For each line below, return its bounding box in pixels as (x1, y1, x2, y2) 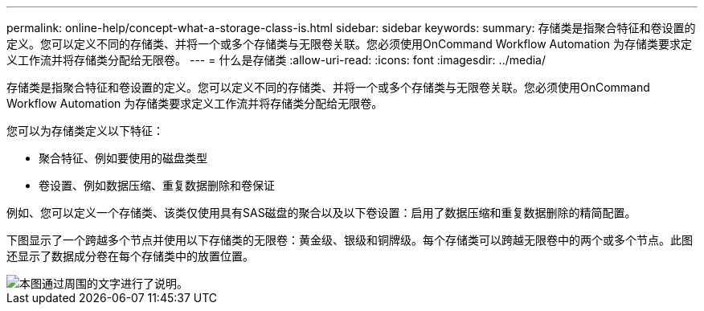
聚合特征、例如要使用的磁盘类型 (39, 151, 207, 165)
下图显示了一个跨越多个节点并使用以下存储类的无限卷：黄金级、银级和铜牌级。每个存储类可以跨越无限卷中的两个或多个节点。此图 (6, 233, 693, 247)
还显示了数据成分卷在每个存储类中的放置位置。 (6, 249, 254, 263)
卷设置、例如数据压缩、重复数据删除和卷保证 (39, 178, 275, 192)
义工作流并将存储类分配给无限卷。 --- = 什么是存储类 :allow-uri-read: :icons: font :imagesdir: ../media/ (6, 53, 546, 67)
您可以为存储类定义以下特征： (6, 124, 164, 137)
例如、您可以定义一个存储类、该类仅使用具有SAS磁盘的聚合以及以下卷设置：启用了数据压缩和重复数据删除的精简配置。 (6, 206, 636, 219)
